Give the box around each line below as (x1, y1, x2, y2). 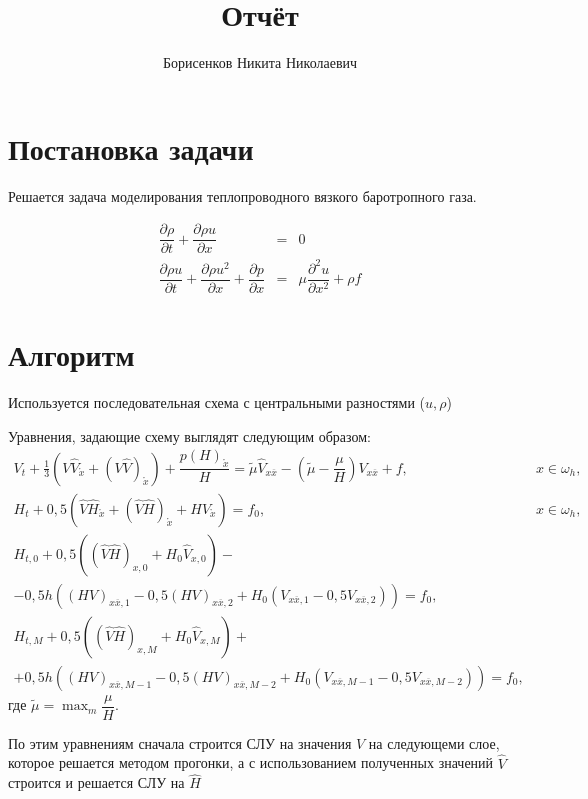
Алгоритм (8, 334, 135, 375)
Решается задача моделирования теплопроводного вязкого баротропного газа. (8, 185, 477, 206)
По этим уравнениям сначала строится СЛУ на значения (8, 732, 352, 753)
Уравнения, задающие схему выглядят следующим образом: (8, 425, 371, 446)
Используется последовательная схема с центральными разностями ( (8, 392, 426, 413)
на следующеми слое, (368, 732, 500, 753)
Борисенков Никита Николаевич (162, 52, 358, 73)
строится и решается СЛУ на (8, 772, 185, 793)
